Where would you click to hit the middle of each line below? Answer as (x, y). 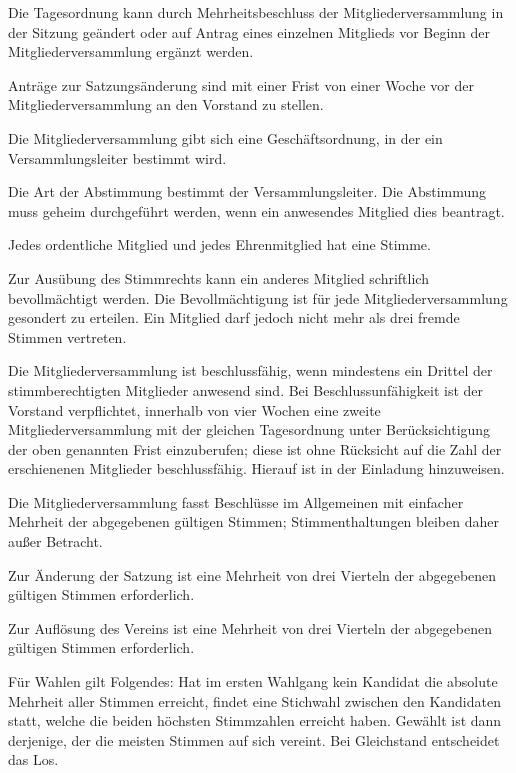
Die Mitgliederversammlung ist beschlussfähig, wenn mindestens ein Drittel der (250, 370)
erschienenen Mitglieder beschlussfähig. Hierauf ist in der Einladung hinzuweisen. (256, 468)
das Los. (33, 759)
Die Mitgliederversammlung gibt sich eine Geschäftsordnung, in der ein (225, 137)
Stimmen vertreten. (67, 336)
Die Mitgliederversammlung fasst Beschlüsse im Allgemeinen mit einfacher (236, 501)
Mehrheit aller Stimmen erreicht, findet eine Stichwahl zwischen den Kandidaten (254, 700)
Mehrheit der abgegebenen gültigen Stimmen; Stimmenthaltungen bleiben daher (253, 521)
